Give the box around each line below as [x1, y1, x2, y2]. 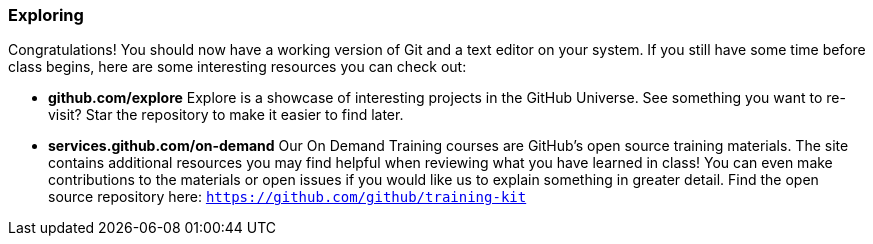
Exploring [8, 5, 84, 25]
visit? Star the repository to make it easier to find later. [48, 106, 404, 124]
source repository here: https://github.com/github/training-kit [48, 188, 527, 206]
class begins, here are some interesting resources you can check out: [8, 58, 467, 76]
